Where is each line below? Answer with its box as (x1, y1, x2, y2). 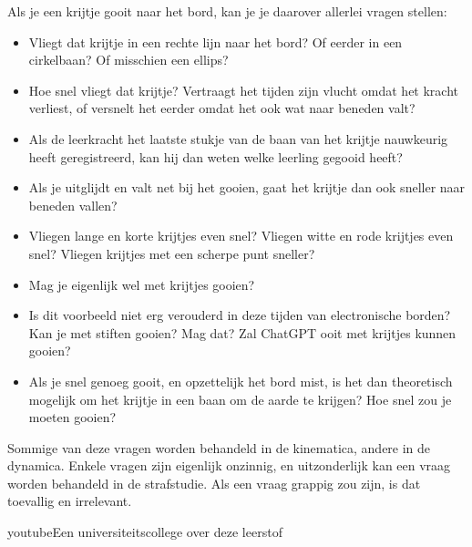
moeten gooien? (28, 408, 117, 427)
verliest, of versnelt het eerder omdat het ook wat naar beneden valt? (28, 98, 416, 118)
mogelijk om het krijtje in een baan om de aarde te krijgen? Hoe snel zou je (28, 389, 452, 408)
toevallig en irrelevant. (7, 491, 132, 511)
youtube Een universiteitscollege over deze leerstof (7, 522, 282, 542)
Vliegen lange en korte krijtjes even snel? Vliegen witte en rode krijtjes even (28, 226, 454, 245)
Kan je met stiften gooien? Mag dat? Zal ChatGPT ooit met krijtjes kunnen (28, 323, 457, 342)
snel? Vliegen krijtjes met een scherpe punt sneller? (28, 243, 315, 263)
